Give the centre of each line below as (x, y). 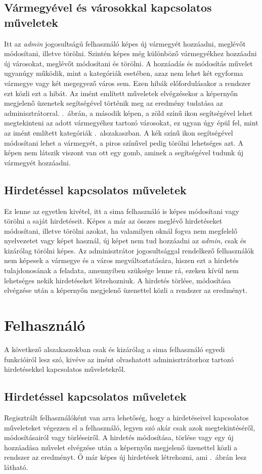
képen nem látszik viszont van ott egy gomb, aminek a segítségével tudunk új (124, 153)
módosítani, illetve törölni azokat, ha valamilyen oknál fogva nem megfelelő (121, 230)
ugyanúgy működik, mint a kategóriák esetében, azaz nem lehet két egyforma (124, 73)
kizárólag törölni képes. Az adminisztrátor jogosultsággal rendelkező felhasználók (129, 250)
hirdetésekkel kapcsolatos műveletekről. (65, 369)
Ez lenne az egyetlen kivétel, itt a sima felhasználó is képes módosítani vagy (122, 211)
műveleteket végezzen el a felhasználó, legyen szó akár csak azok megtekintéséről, (130, 427)
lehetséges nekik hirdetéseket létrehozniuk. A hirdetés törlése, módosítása (118, 280)
